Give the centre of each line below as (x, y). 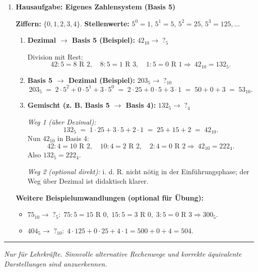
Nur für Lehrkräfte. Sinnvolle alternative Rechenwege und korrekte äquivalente (123, 254)
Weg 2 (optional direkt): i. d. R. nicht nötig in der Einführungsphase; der (138, 171)
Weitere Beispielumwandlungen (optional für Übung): (110, 197)
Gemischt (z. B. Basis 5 (69, 105)
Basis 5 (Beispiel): (104, 40)
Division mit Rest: (55, 56)
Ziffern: (28, 23)
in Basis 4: (73, 138)
